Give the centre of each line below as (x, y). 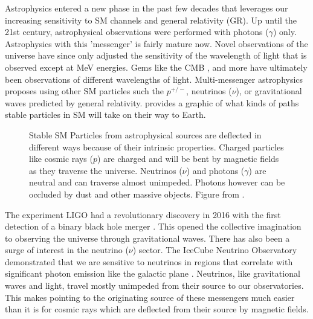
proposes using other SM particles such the (85, 91)
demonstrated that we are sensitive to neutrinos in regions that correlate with (149, 261)
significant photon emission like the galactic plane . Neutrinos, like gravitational (153, 273)
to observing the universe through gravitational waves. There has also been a (147, 238)
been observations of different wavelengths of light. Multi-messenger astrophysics (154, 79)
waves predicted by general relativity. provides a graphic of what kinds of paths (152, 102)
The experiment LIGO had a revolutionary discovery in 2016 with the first (143, 214)
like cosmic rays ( (61, 159)
